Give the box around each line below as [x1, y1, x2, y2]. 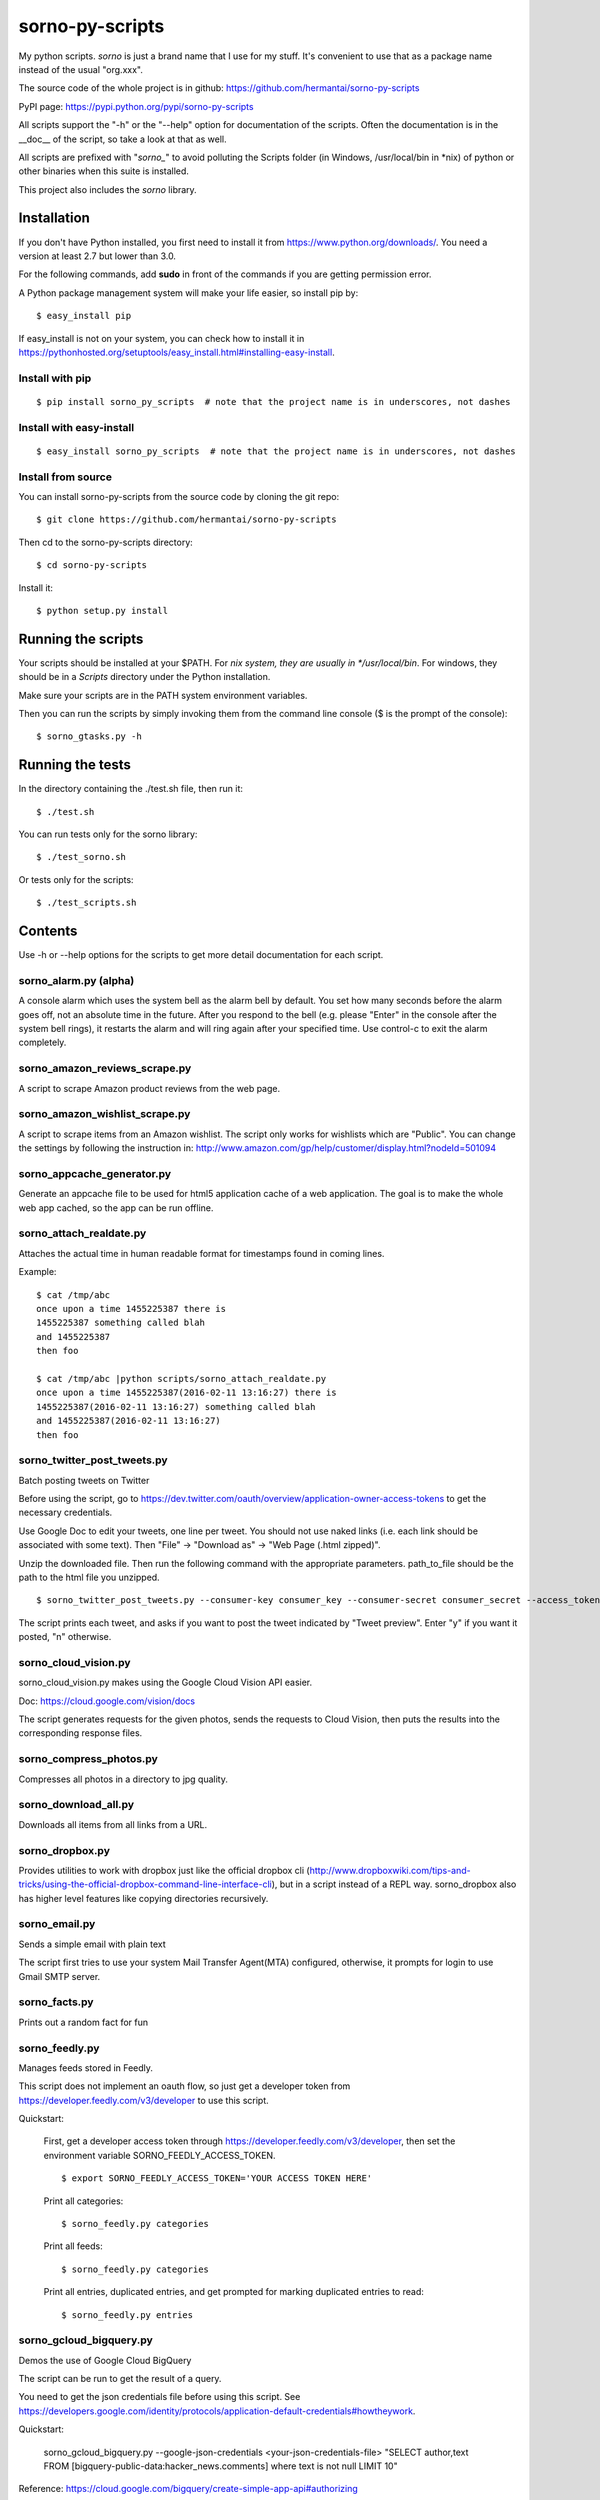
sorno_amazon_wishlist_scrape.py [18, 1107, 191, 1121]
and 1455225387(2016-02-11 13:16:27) [36, 1415, 222, 1427]
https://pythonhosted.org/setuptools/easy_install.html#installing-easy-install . [18, 346, 335, 358]
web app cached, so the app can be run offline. [18, 1201, 214, 1214]
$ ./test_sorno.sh [36, 851, 127, 863]
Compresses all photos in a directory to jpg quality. [18, 1773, 229, 1785]
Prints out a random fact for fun [18, 2016, 149, 2028]
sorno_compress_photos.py [18, 1752, 159, 1766]
